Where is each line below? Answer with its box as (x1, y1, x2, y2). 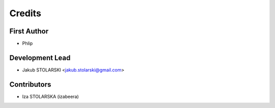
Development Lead (9, 53, 71, 62)
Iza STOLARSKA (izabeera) (22, 93, 79, 99)
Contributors (9, 80, 51, 89)
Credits (9, 8, 42, 19)
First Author (9, 27, 48, 35)
